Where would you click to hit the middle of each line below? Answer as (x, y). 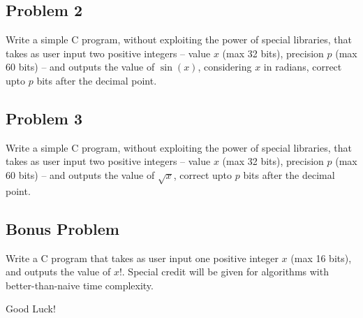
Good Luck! (31, 309)
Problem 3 (44, 118)
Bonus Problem (62, 228)
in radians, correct (303, 67)
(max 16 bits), (321, 258)
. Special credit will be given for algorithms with (225, 272)
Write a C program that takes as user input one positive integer (142, 258)
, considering (225, 67)
